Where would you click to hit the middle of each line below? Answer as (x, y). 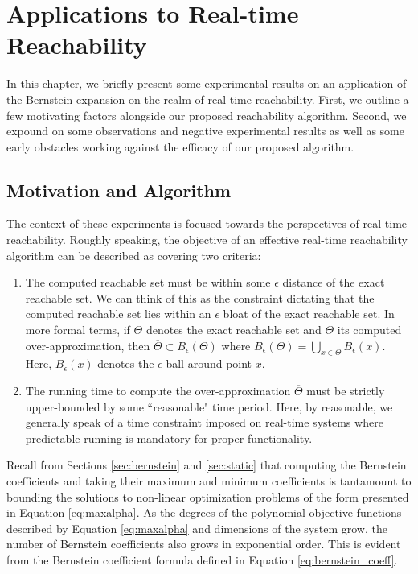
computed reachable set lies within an (118, 314)
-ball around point (207, 363)
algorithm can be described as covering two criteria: (134, 255)
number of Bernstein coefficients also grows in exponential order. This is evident (204, 544)
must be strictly (346, 391)
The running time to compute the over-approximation (158, 391)
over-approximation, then (88, 345)
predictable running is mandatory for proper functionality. (169, 438)
